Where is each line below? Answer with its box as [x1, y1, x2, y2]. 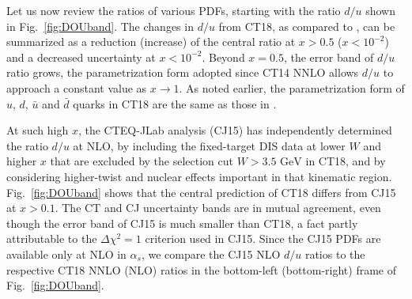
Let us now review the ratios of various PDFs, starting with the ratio [6, 2, 341, 18]
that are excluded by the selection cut [50, 153, 233, 169]
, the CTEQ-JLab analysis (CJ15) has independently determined [77, 122, 392, 138]
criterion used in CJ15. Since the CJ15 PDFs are [145, 230, 381, 247]
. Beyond [202, 48, 245, 65]
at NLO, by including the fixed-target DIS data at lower [73, 137, 346, 153]
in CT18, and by [305, 153, 386, 169]
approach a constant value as [6, 79, 147, 96]
